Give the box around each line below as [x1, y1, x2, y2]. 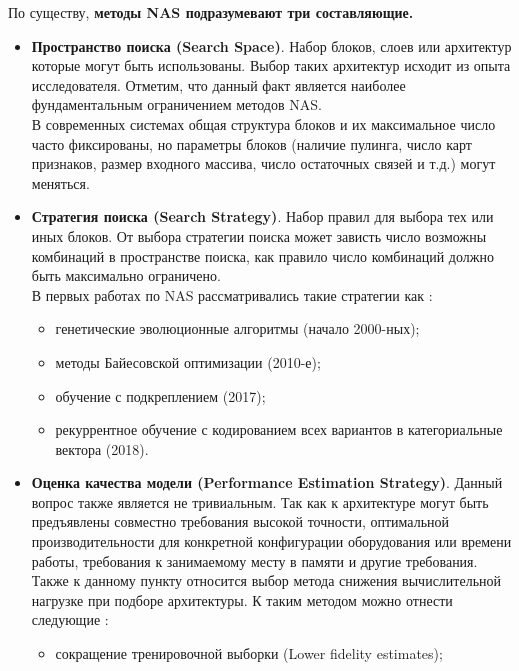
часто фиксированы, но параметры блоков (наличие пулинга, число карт [31, 133, 472, 154]
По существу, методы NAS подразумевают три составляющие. [8, 2, 414, 22]
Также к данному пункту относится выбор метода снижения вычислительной [31, 570, 502, 591]
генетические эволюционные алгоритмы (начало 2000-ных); [55, 318, 420, 339]
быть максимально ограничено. [31, 265, 221, 286]
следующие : [31, 609, 109, 630]
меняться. [31, 172, 90, 193]
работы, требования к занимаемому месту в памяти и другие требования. [31, 550, 478, 571]
